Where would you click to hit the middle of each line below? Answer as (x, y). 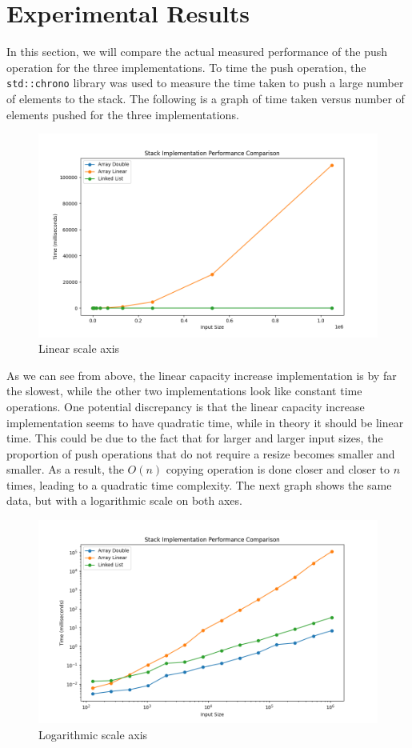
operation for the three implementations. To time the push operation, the (186, 67)
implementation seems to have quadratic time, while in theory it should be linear (205, 422)
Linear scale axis (79, 348)
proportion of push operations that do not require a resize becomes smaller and (201, 453)
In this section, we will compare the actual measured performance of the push (197, 52)
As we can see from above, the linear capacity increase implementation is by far (202, 375)
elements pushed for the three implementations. (123, 114)
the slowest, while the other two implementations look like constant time (184, 391)
